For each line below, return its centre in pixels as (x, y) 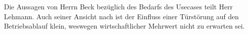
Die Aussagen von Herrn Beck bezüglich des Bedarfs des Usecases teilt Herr (118, 6)
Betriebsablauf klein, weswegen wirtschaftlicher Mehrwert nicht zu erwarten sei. (124, 26)
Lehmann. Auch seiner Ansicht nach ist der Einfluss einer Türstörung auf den (122, 16)
